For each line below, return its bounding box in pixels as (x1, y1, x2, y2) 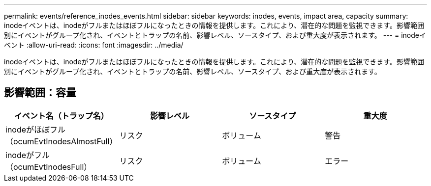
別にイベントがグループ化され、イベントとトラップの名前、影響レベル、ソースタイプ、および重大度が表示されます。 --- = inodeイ (4, 31, 426, 39)
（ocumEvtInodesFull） (5, 161, 92, 172)
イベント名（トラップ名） (14, 110, 109, 121)
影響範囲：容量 (4, 86, 76, 99)
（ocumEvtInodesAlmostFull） (5, 136, 118, 146)
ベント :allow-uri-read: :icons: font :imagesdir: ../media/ (4, 41, 184, 49)
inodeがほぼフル (5, 124, 66, 134)
